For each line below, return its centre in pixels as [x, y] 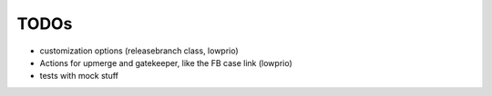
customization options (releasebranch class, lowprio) [139, 51]
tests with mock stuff [79, 76]
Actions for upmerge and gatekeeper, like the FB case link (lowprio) [166, 62]
